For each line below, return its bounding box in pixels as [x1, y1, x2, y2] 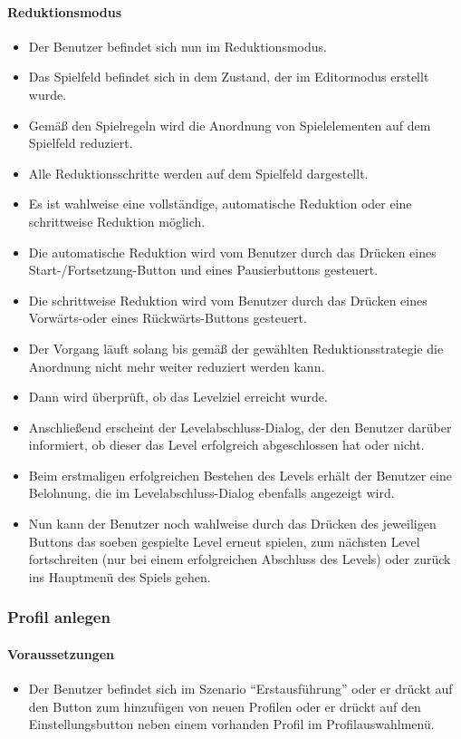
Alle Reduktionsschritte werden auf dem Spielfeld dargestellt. [28, 163, 369, 182]
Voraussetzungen [7, 644, 115, 663]
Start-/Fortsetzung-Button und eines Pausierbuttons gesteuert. [28, 260, 379, 279]
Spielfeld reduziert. [28, 133, 133, 152]
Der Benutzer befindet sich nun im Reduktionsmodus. [28, 36, 327, 55]
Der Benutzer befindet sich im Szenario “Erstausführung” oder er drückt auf [28, 679, 453, 698]
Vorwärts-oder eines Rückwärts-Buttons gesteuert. [28, 308, 307, 327]
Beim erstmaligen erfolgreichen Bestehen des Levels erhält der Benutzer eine [28, 465, 452, 484]
